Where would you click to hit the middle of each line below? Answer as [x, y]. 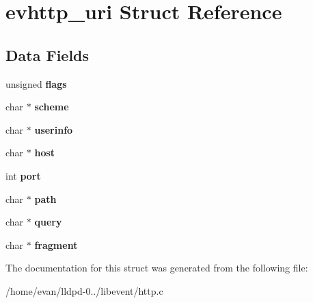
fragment [56, 244]
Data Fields [47, 54]
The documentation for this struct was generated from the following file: [157, 268]
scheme [52, 107]
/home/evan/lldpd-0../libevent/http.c [84, 290]
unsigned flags [36, 83]
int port [23, 175]
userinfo [54, 129]
